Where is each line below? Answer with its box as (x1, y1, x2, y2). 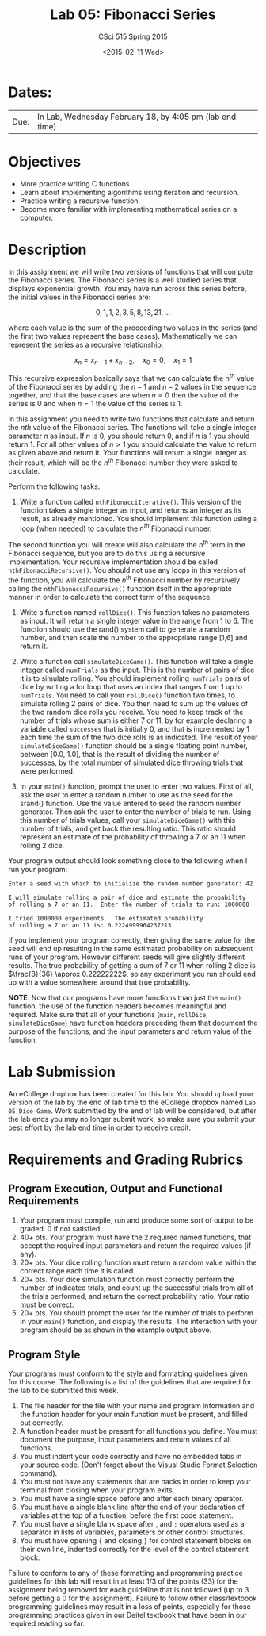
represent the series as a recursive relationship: (8, 340, 164, 349)
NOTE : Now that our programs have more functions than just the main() (8, 993, 241, 1002)
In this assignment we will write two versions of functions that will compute (8, 267, 253, 276)
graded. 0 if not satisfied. (19, 1223, 103, 1233)
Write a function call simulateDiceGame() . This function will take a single (19, 656, 253, 666)
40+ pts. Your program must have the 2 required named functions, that (19, 1232, 252, 1242)
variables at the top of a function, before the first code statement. (19, 1511, 234, 1520)
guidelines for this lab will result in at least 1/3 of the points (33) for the (8, 1576, 239, 1586)
